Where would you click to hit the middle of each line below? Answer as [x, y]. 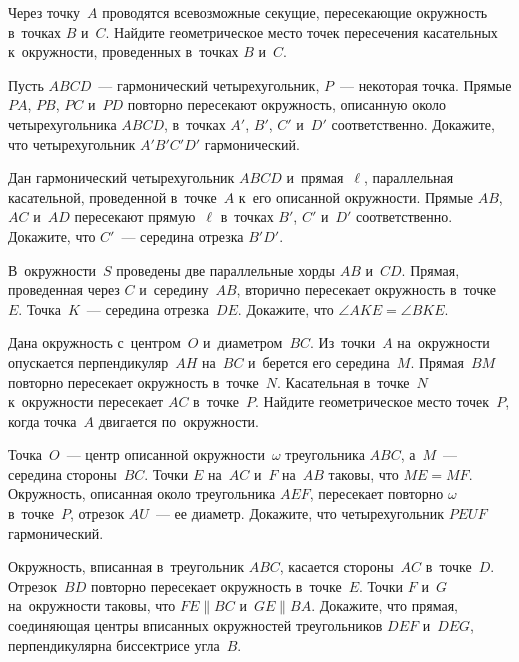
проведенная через [64, 289]
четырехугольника [62, 123]
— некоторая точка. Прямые [425, 84]
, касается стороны [336, 566]
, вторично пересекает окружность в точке [366, 289]
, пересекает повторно [376, 493]
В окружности [52, 269]
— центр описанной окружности [165, 454]
